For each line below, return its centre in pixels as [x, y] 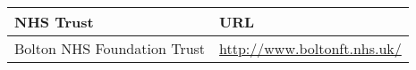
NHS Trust [54, 22]
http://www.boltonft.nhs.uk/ [310, 48]
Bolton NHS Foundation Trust [110, 48]
